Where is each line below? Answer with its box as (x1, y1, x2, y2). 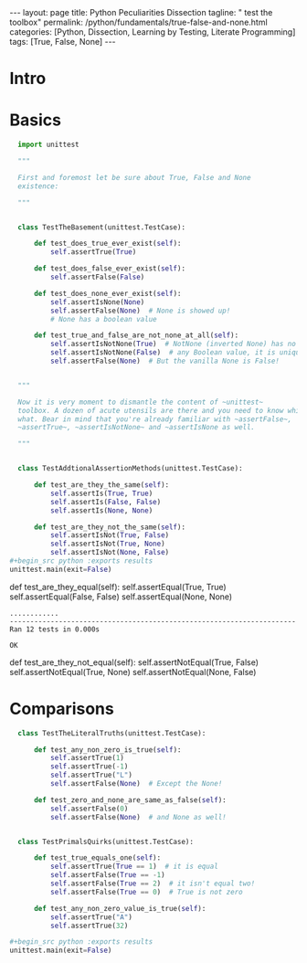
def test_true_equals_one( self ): (33, 853, 162, 862)
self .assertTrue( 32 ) (49, 921, 129, 930)
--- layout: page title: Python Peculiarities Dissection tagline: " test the (9, 7, 273, 17)
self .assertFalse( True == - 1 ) (49, 871, 166, 880)
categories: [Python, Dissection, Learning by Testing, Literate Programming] (9, 26, 296, 37)
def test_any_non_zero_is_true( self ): (33, 745, 182, 755)
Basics (9, 110, 62, 131)
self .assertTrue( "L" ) (49, 770, 132, 780)
